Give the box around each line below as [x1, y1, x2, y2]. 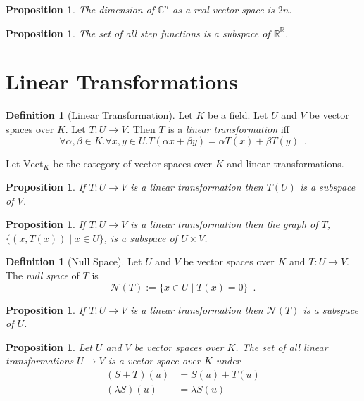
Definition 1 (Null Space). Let [6, 254, 142, 269]
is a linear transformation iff [168, 121, 289, 136]
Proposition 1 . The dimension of [6, 2, 155, 16]
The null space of [6, 268, 80, 283]
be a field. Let [208, 108, 268, 122]
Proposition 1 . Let [6, 339, 92, 354]
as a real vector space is [172, 2, 275, 16]
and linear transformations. [227, 155, 344, 170]
